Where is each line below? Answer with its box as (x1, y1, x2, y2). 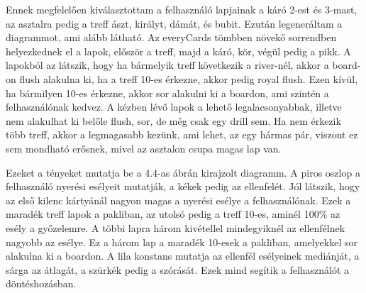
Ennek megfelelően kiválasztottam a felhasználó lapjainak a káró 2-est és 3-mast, (6, 2, 357, 16)
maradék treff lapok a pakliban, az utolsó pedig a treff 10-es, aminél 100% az (6, 206, 340, 221)
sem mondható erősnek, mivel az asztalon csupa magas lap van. (6, 140, 282, 155)
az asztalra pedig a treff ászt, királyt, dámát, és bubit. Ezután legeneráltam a (6, 16, 343, 31)
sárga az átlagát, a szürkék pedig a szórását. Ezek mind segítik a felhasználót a (6, 262, 350, 277)
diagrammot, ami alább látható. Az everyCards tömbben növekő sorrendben (6, 30, 337, 45)
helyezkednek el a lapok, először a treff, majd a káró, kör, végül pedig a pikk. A (6, 43, 351, 58)
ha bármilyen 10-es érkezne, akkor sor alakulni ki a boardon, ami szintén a (6, 85, 329, 100)
